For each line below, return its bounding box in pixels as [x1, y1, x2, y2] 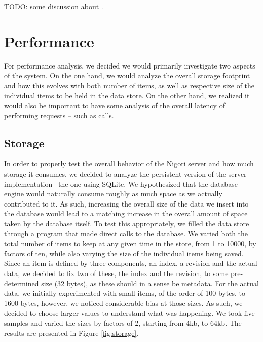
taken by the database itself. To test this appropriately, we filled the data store [4, 218, 249, 229]
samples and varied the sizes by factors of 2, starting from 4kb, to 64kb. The [4, 317, 242, 328]
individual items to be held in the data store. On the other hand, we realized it [4, 90, 250, 100]
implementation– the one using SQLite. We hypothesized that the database [4, 178, 238, 189]
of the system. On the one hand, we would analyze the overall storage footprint [4, 70, 250, 81]
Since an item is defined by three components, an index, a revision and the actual [4, 258, 257, 268]
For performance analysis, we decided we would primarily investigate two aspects [4, 60, 255, 71]
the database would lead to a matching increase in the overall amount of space [4, 208, 248, 219]
